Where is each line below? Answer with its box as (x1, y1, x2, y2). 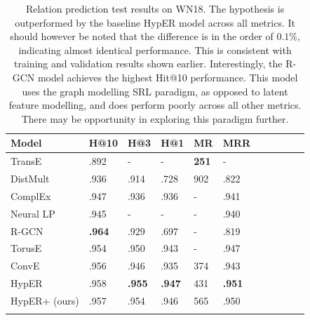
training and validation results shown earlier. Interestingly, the (14, 56, 283, 71)
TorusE (11, 241, 42, 255)
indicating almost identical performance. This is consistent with (18, 42, 292, 57)
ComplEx (11, 188, 51, 203)
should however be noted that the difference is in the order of (10, 29, 274, 44)
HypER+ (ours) (11, 293, 79, 307)
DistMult (11, 171, 50, 186)
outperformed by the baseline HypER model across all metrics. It (15, 15, 295, 29)
